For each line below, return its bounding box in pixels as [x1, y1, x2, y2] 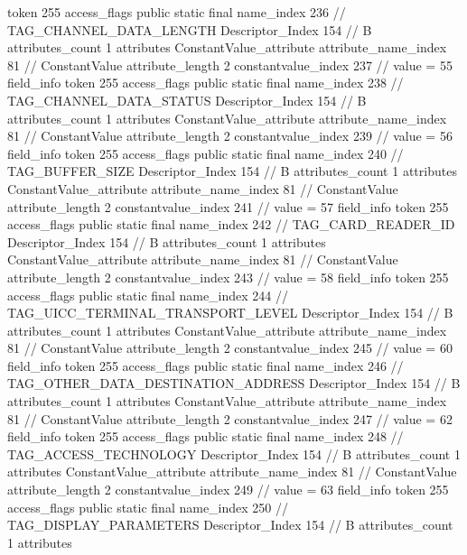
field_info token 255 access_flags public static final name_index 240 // [7, 143, 404, 162]
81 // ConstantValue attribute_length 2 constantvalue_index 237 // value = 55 [7, 55, 453, 74]
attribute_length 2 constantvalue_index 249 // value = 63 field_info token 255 [7, 480, 449, 499]
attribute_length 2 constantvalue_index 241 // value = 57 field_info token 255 [7, 197, 449, 216]
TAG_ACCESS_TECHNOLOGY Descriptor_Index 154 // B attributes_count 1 [7, 444, 461, 463]
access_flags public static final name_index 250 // [7, 497, 289, 516]
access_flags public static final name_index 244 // [7, 285, 289, 304]
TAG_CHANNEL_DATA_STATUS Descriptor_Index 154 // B [7, 90, 367, 109]
